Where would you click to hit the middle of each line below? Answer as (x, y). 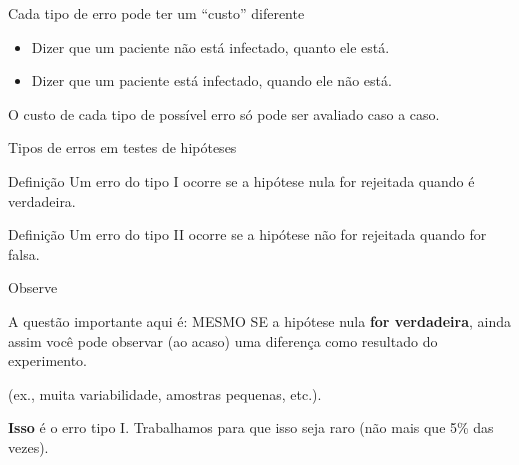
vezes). (28, 446)
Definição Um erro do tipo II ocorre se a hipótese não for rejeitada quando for (247, 234)
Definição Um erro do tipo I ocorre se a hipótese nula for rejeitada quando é (241, 180)
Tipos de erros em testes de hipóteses (122, 147)
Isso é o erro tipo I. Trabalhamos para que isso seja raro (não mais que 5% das (251, 427)
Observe (33, 287)
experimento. (47, 360)
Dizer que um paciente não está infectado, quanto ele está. (210, 46)
